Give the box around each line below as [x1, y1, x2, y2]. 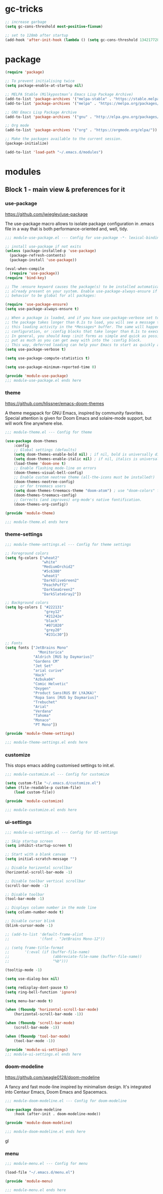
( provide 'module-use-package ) [5, 373, 68, 378]
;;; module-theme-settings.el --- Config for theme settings [5, 542, 131, 547]
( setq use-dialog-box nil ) [5, 976, 60, 981]
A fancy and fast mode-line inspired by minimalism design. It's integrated [5, 1083, 151, 1089]
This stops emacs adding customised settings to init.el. [5, 763, 115, 768]
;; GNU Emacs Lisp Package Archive [5, 110, 77, 115]
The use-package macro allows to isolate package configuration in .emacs [5, 221, 154, 226]
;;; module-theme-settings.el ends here [5, 740, 88, 745]
